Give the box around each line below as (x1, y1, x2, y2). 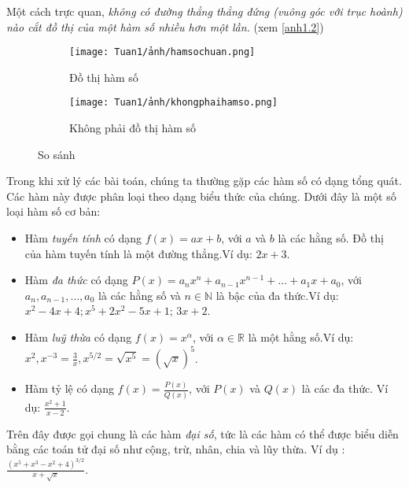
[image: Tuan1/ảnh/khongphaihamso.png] (69, 97, 278, 109)
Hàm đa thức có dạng (24, 272, 128, 288)
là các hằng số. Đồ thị (278, 230, 384, 246)
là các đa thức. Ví (301, 380, 389, 397)
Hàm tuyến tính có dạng (24, 230, 142, 246)
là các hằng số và (98, 287, 181, 303)
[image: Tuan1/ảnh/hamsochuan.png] (69, 46, 256, 58)
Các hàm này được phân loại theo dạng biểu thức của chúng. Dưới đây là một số (6, 187, 396, 204)
